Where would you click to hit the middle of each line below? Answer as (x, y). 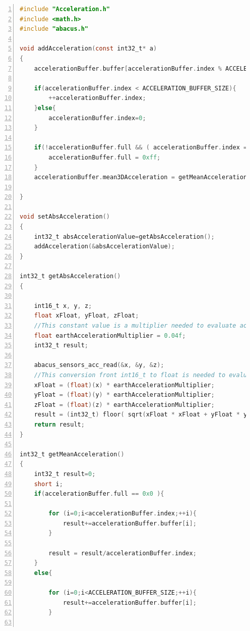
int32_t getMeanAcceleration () (72, 454)
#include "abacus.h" (54, 29)
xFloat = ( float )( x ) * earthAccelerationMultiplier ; (124, 385)
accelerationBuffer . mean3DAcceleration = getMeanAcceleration (141, 177)
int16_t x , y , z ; (63, 306)
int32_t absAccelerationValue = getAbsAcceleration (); (124, 236)
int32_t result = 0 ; (65, 474)
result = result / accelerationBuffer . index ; (122, 553)
